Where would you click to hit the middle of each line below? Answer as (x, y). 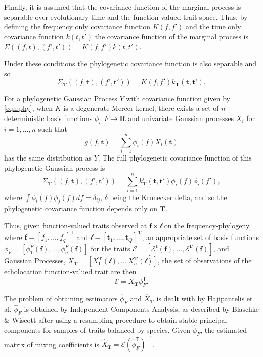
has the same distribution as (48, 158)
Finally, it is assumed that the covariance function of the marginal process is (123, 7)
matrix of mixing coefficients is (52, 344)
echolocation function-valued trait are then (70, 272)
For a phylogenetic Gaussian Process (61, 98)
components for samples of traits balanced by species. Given (97, 329)
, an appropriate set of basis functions (200, 237)
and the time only (213, 27)
